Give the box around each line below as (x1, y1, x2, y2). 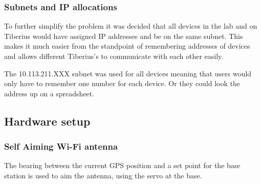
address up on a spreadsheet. (4, 88, 95, 98)
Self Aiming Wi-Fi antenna (4, 140, 118, 153)
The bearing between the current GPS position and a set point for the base (4, 160, 241, 171)
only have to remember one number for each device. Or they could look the (4, 78, 241, 89)
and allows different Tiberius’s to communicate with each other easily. (4, 51, 224, 61)
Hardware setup (4, 113, 91, 129)
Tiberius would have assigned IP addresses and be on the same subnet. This (4, 30, 243, 41)
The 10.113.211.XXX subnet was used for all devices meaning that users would (4, 68, 252, 78)
